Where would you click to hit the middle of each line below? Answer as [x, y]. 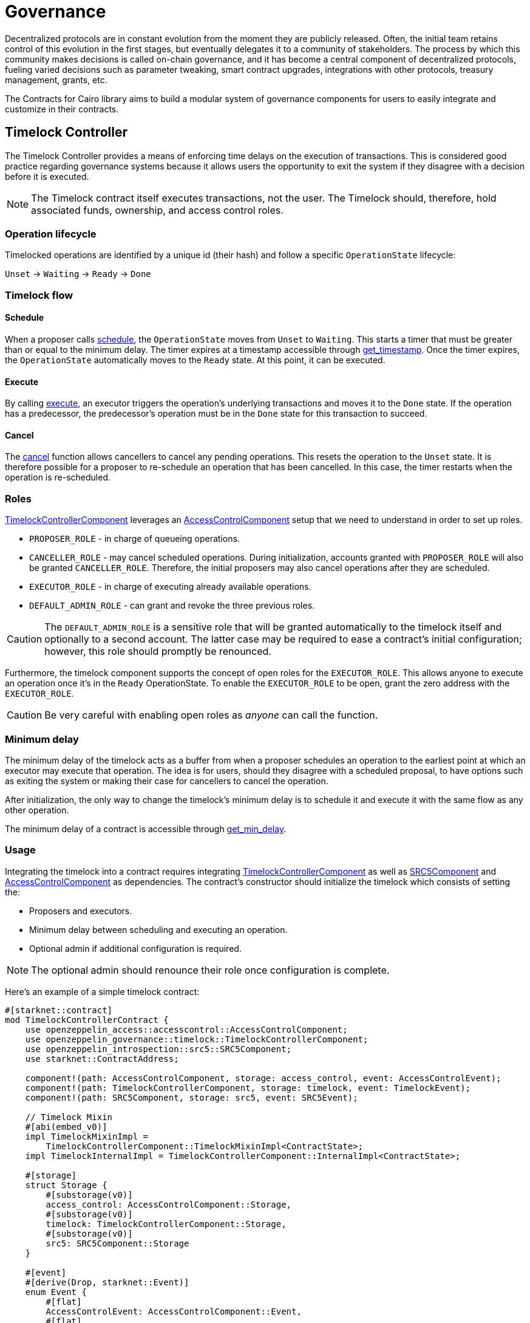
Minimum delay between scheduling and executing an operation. [158, 929]
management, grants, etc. [56, 80]
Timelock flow [39, 295]
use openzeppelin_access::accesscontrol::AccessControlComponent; [186, 1029]
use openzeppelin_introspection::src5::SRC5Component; [158, 1049]
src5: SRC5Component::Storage [117, 1243]
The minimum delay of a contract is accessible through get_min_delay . [146, 829]
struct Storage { [66, 1185]
